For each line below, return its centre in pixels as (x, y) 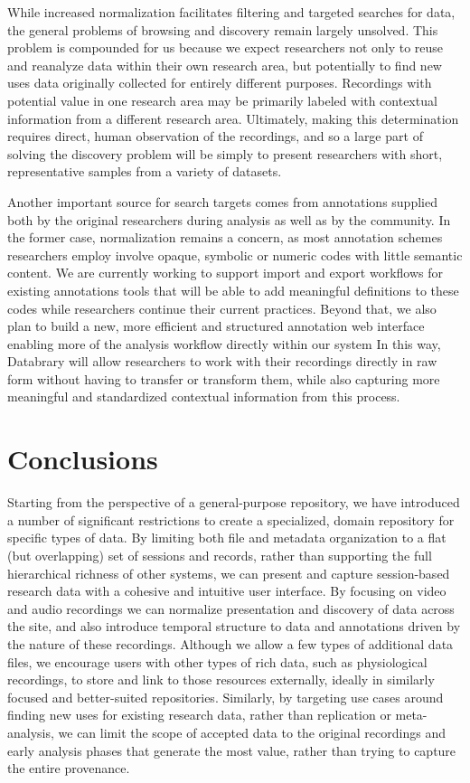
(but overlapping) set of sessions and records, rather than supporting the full (220, 555)
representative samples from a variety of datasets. (145, 171)
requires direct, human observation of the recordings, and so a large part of (215, 136)
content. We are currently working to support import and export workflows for (225, 273)
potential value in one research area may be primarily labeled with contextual (222, 100)
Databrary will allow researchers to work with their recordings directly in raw (222, 361)
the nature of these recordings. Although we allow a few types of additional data (230, 643)
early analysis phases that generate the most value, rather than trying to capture (232, 750)
